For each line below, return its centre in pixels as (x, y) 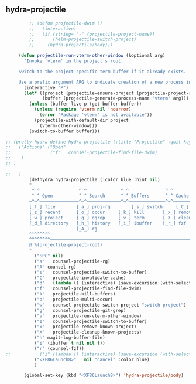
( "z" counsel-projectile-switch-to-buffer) (91, 321)
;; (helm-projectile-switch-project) (83, 40)
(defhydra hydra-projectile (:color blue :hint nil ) (94, 179)
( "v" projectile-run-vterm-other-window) (88, 316)
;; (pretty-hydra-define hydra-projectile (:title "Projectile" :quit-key (99, 142)
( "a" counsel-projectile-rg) (72, 261)
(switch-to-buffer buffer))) (64, 131)
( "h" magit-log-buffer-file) (70, 338)
